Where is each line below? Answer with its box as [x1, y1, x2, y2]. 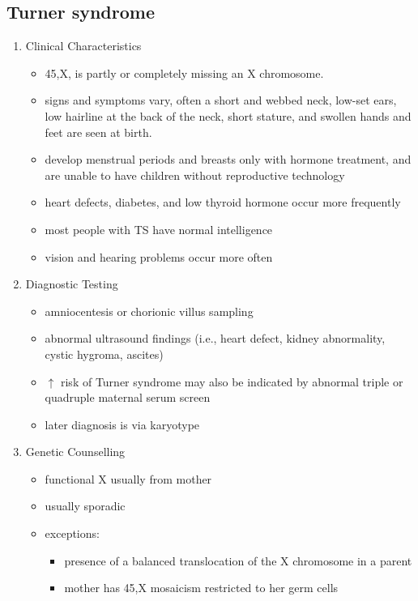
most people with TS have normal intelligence [45, 220, 273, 237]
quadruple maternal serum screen [45, 389, 211, 406]
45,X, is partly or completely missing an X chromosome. [45, 64, 324, 81]
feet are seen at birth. [45, 123, 152, 140]
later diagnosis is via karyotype [45, 416, 200, 433]
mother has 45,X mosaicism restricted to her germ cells [64, 579, 339, 596]
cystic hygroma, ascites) [45, 345, 164, 362]
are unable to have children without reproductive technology [45, 166, 345, 183]
